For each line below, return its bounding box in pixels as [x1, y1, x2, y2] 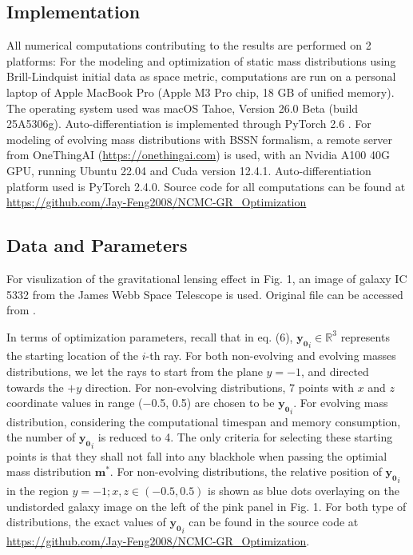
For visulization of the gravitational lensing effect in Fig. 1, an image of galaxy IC [6, 270, 407, 286]
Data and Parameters [6, 233, 188, 258]
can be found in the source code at [189, 513, 359, 530]
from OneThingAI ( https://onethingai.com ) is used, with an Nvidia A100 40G [6, 146, 390, 163]
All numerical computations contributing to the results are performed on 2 [6, 37, 371, 54]
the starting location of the [6, 347, 139, 364]
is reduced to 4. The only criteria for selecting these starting [97, 429, 393, 445]
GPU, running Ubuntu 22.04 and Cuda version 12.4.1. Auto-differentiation [6, 162, 371, 178]
